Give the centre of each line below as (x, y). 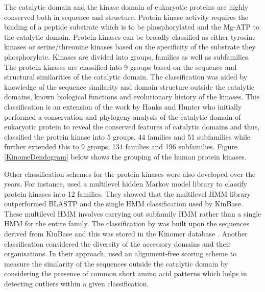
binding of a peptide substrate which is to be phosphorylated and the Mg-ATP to (132, 27)
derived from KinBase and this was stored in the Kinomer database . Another (126, 234)
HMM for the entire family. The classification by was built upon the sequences (127, 223)
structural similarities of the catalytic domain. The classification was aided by (126, 77)
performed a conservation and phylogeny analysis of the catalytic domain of (123, 116)
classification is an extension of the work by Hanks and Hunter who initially (123, 106)
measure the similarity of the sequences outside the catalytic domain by (116, 263)
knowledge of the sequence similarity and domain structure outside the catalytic (129, 86)
